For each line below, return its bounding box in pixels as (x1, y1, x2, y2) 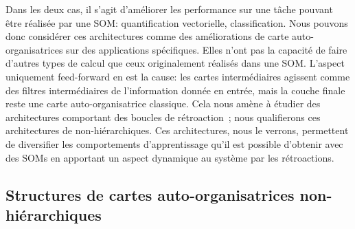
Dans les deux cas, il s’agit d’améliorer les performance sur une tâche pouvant (5, 2, 333, 16)
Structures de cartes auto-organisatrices (5, 184, 295, 205)
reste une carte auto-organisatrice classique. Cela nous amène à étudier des (5, 96, 321, 111)
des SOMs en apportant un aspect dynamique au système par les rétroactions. (5, 150, 334, 164)
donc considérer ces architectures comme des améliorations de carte (5, 29, 289, 43)
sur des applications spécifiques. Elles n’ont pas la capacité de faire (66, 42, 347, 56)
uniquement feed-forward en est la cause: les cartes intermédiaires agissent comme (5, 69, 350, 83)
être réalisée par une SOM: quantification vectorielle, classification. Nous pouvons (5, 15, 348, 30)
